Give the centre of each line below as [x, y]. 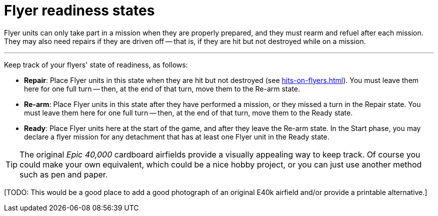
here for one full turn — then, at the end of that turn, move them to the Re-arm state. [162, 88]
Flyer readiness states [79, 10]
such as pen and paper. [64, 174]
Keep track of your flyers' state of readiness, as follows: [96, 64]
